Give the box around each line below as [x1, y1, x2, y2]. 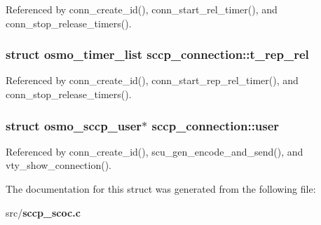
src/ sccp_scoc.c [6, 205, 81, 219]
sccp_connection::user [151, 116, 280, 134]
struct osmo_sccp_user [6, 116, 142, 134]
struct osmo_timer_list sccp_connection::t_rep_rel [6, 46, 309, 63]
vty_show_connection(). [6, 158, 111, 172]
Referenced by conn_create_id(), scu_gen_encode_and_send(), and [6, 144, 303, 158]
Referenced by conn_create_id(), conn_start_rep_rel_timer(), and [6, 73, 299, 88]
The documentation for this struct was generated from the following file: [6, 182, 316, 196]
